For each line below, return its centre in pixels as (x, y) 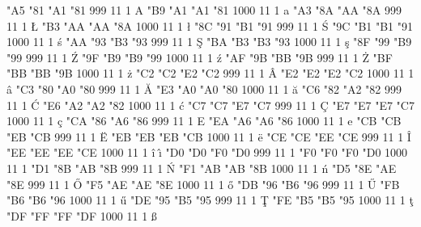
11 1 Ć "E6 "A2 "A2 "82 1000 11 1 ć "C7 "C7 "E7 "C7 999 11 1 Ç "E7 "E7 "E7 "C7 (210, 105)
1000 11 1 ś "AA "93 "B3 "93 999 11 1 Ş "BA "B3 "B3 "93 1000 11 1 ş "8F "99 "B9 (209, 42)
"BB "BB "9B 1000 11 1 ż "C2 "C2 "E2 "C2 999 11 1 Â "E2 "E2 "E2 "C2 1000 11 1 (210, 73)
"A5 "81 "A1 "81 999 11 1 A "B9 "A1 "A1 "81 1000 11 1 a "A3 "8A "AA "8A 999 (204, 10)
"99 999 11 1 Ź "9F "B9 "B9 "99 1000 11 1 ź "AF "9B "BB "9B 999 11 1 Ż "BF (200, 57)
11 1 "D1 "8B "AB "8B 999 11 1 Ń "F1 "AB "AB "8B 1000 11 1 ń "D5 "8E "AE (202, 168)
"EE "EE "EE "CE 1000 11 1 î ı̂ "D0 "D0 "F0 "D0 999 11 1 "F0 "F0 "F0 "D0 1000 (207, 152)
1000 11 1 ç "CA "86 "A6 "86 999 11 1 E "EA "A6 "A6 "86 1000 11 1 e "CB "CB (204, 121)
